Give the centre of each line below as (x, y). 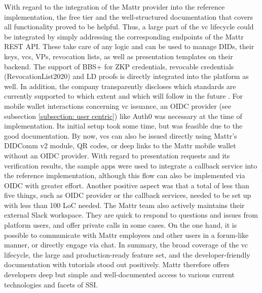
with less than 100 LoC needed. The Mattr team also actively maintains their (124, 205)
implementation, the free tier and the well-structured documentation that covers (129, 16)
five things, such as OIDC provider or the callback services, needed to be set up (128, 195)
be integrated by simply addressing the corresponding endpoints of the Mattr (124, 36)
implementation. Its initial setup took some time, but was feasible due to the (123, 126)
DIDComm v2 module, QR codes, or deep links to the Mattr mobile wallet (120, 145)
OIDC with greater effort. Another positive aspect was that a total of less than (127, 185)
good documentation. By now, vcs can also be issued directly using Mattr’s (121, 135)
